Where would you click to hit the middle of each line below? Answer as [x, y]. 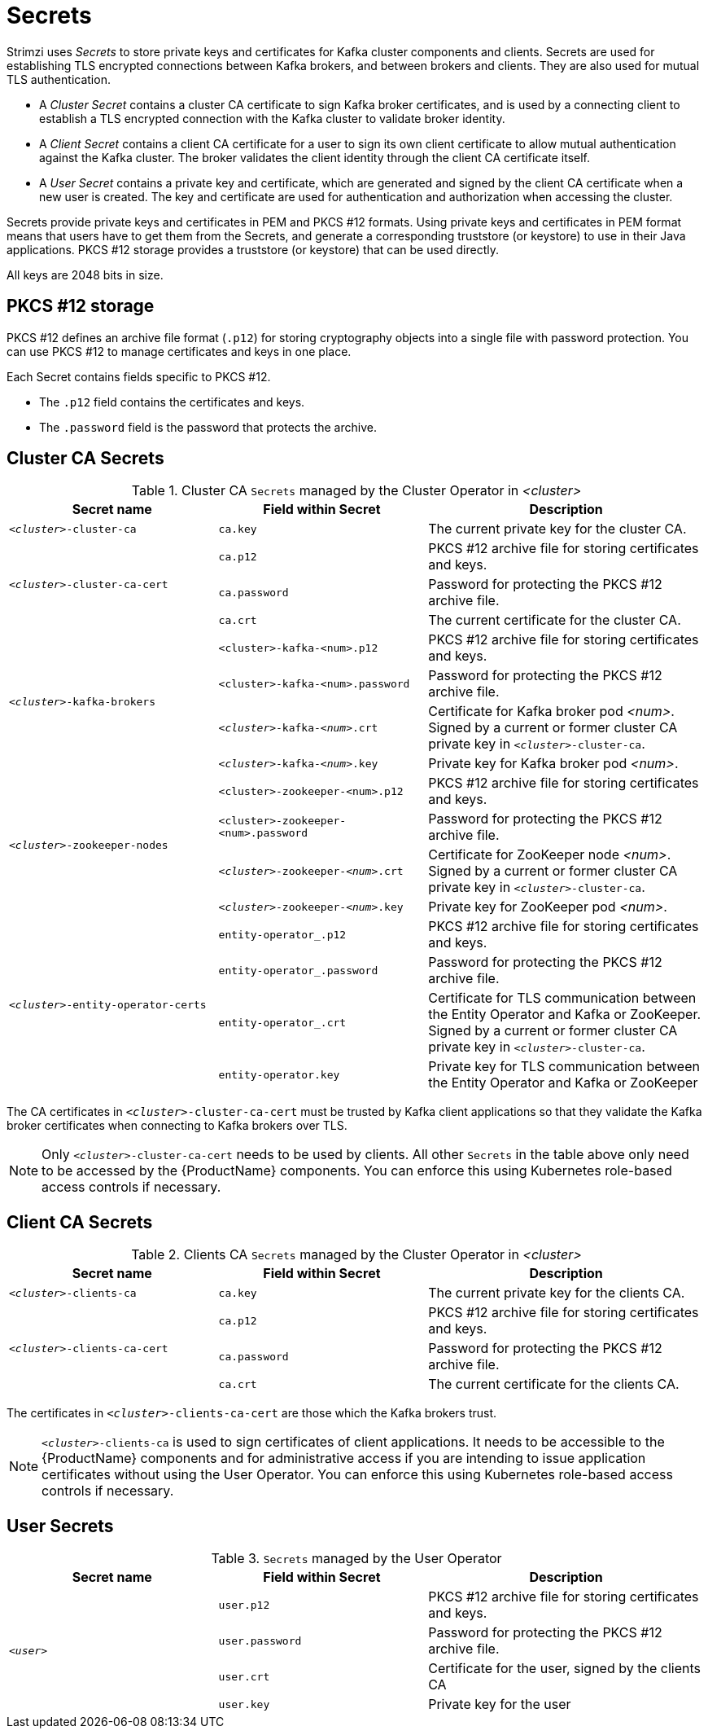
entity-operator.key [279, 1074]
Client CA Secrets [80, 1222]
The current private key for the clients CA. [557, 1293]
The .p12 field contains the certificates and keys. [172, 402]
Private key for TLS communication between [564, 1067]
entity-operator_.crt [282, 1022]
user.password [260, 1641]
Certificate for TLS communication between [562, 998]
